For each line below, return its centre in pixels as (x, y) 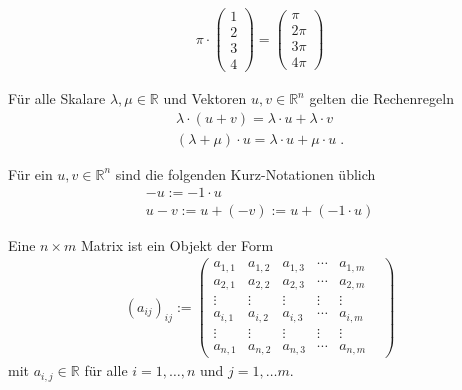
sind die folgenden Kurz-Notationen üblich (245, 173)
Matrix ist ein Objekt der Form (177, 244)
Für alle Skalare (57, 98)
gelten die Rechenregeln (381, 98)
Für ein (30, 173)
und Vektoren (205, 98)
